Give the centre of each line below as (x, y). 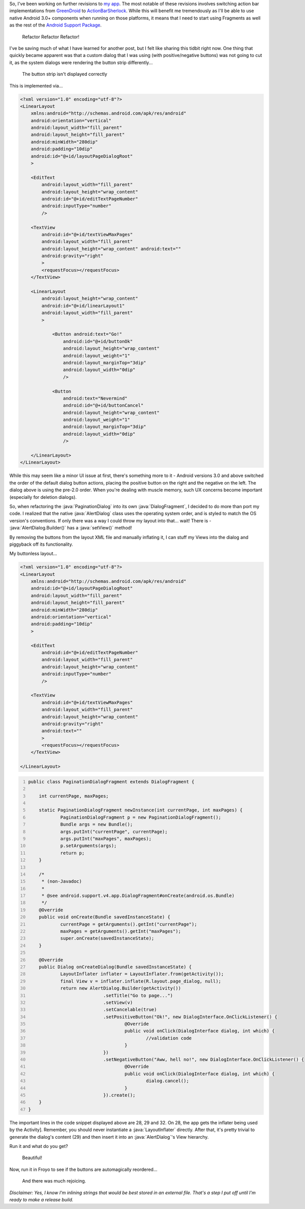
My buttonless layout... (33, 554)
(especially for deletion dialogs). (43, 497)
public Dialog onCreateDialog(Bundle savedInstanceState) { (115, 967)
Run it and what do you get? (39, 1146)
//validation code (169, 1038)
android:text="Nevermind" (95, 398)
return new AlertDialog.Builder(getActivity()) (121, 988)
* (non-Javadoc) (62, 881)
